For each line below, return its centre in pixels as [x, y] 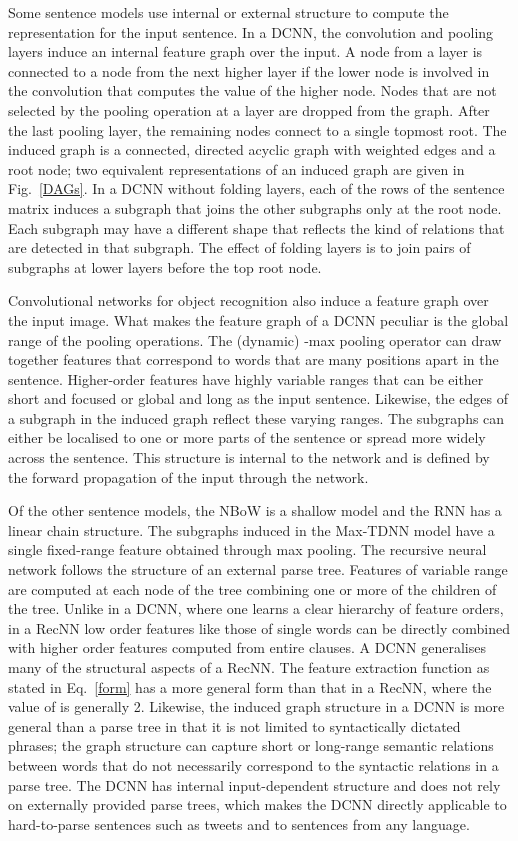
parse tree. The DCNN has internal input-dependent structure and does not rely [254, 784]
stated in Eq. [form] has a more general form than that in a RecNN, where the [250, 686]
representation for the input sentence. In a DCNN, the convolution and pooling [251, 31]
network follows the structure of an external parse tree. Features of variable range [258, 569]
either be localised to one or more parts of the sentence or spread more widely [247, 437]
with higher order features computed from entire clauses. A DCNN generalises [247, 647]
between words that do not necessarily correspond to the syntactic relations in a [253, 764]
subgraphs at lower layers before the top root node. [165, 266]
